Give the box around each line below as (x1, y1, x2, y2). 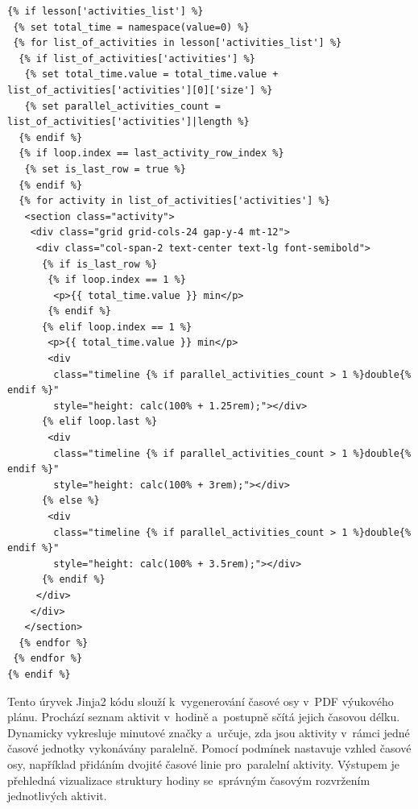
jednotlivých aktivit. (7, 787, 107, 804)
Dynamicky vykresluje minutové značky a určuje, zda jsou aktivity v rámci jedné (7, 724, 410, 741)
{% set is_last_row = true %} (24, 163, 186, 175)
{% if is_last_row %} (41, 258, 158, 270)
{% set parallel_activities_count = (24, 100, 221, 112)
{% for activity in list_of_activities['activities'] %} (19, 195, 330, 207)
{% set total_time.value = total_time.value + (24, 68, 279, 81)
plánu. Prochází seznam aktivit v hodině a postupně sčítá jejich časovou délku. (7, 708, 400, 725)
